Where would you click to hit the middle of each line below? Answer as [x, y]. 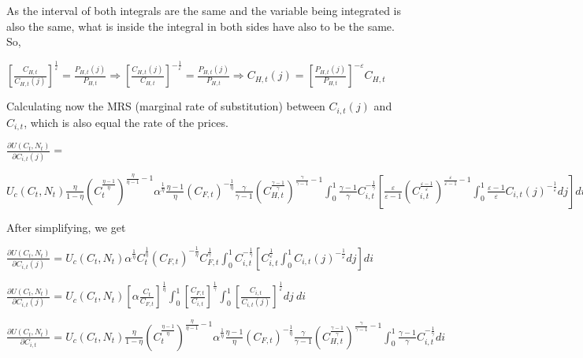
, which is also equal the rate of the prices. [126, 122]
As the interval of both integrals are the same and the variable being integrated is [204, 10]
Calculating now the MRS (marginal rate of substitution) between [166, 106]
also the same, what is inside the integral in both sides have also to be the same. [201, 26]
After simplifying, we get [66, 227]
